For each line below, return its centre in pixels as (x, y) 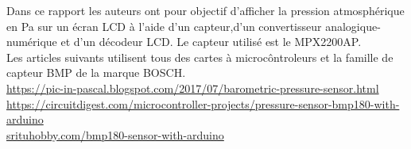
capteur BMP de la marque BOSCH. (96, 73)
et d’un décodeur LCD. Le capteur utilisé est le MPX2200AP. (211, 42)
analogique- (353, 26)
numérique (32, 42)
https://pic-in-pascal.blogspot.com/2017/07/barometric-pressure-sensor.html (193, 88)
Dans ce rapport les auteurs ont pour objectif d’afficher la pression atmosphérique (205, 10)
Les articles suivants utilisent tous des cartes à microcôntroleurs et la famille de (200, 57)
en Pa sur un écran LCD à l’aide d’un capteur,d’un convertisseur (164, 26)
